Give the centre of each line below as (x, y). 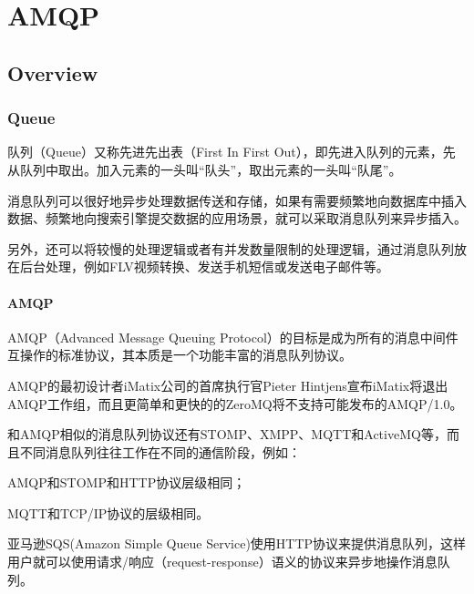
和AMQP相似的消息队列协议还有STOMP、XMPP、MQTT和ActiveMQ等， (227, 434)
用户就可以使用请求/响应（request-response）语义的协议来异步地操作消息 (222, 562)
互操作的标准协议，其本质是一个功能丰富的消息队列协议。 (180, 355)
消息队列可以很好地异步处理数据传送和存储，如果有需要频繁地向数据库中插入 (237, 200)
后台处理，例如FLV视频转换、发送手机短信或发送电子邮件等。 (204, 266)
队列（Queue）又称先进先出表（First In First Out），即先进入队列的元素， (225, 152)
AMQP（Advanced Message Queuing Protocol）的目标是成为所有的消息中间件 (233, 337)
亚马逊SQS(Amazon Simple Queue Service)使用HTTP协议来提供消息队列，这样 (237, 543)
